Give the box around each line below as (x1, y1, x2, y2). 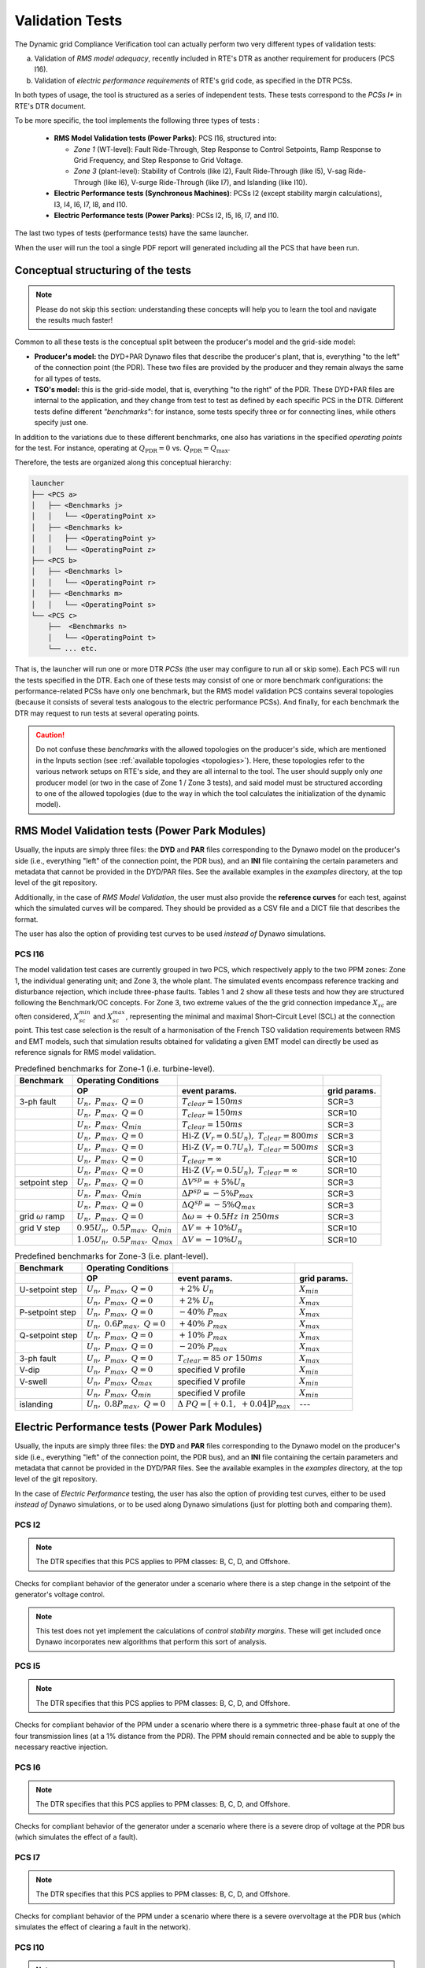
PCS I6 (14, 1762, 41, 1773)
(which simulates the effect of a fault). (14, 1833, 138, 1842)
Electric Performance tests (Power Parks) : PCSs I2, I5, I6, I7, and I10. (54, 211, 279, 220)
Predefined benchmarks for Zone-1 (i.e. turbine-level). (14, 1063, 216, 1074)
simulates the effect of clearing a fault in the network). (14, 1922, 191, 1932)
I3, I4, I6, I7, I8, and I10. (54, 199, 128, 209)
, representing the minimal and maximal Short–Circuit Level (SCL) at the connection (125, 1012, 396, 1021)
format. (14, 914, 39, 924)
